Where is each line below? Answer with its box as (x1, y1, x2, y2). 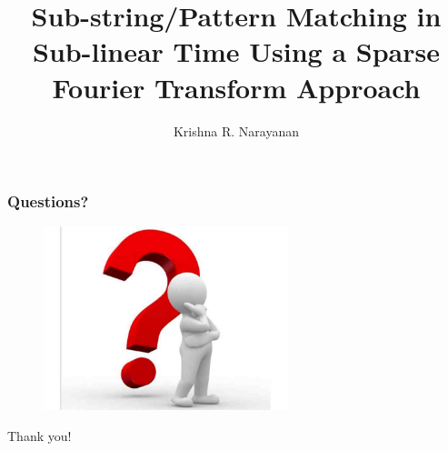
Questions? (7, 190, 89, 213)
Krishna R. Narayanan (173, 121, 300, 140)
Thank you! (7, 426, 72, 445)
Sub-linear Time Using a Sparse (33, 33, 440, 70)
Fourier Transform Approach (52, 68, 421, 105)
